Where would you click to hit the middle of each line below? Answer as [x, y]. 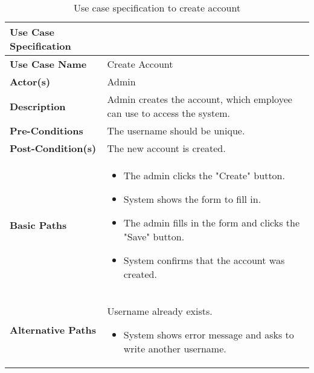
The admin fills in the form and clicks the [212, 223]
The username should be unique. [176, 130]
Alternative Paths [53, 330]
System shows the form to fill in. [192, 199]
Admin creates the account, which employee [200, 99]
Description [38, 106]
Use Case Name [48, 64]
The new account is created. [166, 148]
